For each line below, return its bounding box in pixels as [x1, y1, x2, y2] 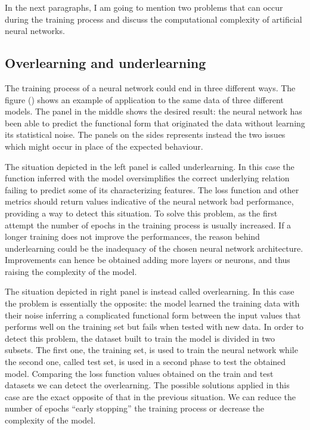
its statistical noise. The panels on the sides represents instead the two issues [5, 128, 286, 141]
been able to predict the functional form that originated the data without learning [5, 116, 305, 129]
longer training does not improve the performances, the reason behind [5, 230, 260, 243]
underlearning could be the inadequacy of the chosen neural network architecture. [5, 242, 303, 254]
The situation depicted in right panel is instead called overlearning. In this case [5, 285, 294, 298]
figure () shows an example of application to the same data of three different [5, 93, 284, 106]
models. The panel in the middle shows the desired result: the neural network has [5, 105, 302, 117]
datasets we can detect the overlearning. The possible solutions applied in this [5, 379, 290, 391]
